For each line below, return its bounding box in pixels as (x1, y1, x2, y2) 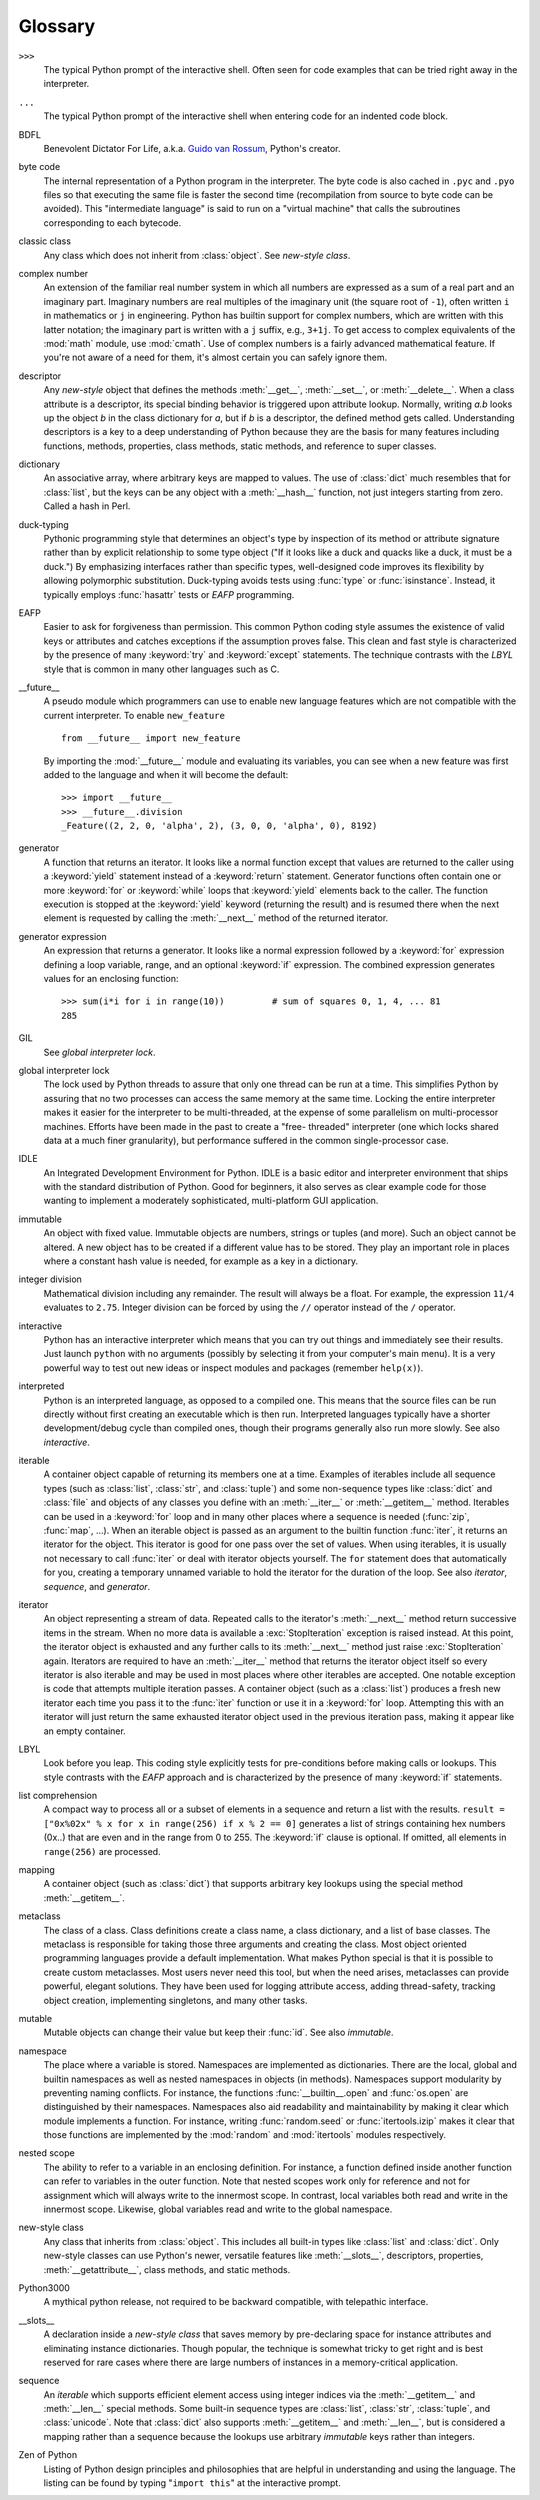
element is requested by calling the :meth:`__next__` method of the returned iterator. (43, 912, 389, 924)
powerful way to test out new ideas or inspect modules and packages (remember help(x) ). (43, 1361, 424, 1374)
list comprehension (18, 1790, 98, 1802)
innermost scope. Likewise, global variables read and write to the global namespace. (43, 2203, 393, 2215)
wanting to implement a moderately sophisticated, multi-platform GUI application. (43, 1195, 379, 1207)
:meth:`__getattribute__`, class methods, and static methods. (43, 2263, 291, 2275)
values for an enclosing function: (43, 972, 179, 984)
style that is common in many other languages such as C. (43, 663, 280, 675)
